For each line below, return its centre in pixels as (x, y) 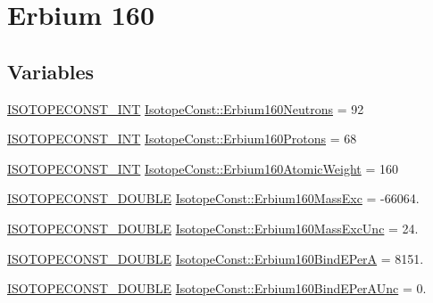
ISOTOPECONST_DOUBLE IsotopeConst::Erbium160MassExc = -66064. (213, 198)
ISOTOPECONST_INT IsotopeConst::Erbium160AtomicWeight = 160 (203, 168)
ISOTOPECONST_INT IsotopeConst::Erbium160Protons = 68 (182, 139)
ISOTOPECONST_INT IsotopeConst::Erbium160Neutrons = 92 (186, 108)
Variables (51, 71)
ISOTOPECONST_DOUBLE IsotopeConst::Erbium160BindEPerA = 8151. (216, 258)
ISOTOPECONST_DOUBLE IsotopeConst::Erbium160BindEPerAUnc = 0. (217, 288)
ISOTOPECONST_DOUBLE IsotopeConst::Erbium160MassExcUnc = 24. (213, 228)
